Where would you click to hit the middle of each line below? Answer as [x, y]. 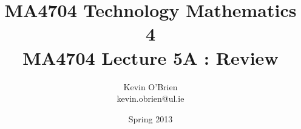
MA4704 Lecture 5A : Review [150, 57]
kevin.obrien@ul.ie [150, 98]
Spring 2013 [150, 118]
